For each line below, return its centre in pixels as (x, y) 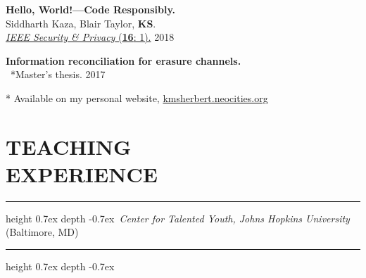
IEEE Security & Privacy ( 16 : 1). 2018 (90, 37)
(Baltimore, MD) (42, 232)
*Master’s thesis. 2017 (58, 74)
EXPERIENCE (82, 173)
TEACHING (69, 146)
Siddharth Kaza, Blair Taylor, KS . (81, 23)
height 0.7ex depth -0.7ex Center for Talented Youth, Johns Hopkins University (178, 218)
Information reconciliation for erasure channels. (124, 60)
